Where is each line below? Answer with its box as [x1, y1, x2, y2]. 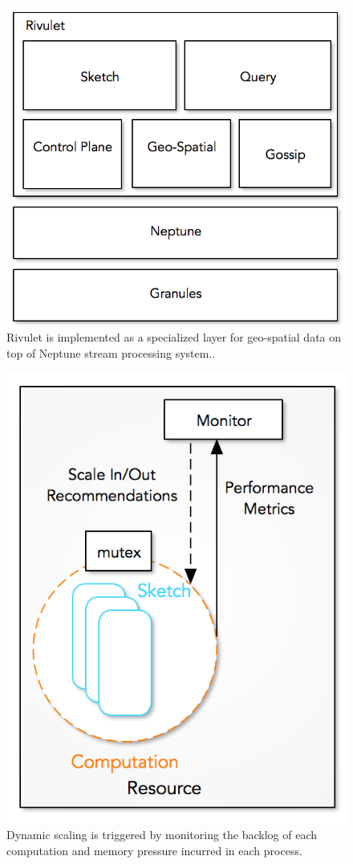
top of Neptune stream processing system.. [6, 344, 216, 361]
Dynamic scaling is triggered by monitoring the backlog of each [6, 826, 318, 843]
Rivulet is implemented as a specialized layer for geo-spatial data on [6, 329, 342, 346]
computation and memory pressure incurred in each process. [6, 841, 302, 858]
